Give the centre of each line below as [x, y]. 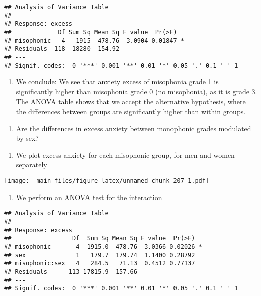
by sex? [27, 138]
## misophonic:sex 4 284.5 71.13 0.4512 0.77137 [100, 264]
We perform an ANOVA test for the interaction [89, 197]
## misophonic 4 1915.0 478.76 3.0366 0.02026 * [103, 246]
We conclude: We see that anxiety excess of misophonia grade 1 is [117, 82]
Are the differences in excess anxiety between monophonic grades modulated [134, 128]
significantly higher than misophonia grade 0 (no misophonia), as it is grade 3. [137, 91]
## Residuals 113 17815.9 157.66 [71, 272]
